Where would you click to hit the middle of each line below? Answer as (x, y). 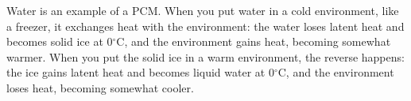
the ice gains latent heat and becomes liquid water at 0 (140, 72)
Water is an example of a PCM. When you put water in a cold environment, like (203, 10)
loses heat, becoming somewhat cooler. (100, 87)
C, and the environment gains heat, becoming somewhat (254, 41)
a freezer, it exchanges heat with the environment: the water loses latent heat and (205, 26)
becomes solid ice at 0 (60, 41)
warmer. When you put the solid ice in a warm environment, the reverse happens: (205, 56)
